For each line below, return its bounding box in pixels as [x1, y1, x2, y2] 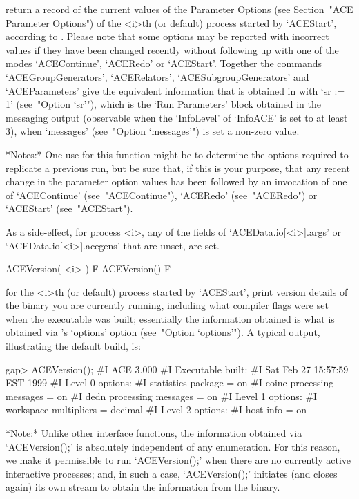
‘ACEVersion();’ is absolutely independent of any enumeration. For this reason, [6, 439, 340, 453]
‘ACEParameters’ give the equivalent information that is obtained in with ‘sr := [6, 83, 345, 97]
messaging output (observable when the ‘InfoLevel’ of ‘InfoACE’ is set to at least [6, 110, 348, 124]
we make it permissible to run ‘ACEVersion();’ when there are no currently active [6, 453, 351, 467]
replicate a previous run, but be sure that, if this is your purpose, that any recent [6, 160, 350, 175]
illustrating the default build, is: [6, 339, 141, 353]
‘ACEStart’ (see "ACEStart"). [6, 201, 133, 216]
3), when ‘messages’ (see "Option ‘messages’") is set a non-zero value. [6, 124, 300, 138]
